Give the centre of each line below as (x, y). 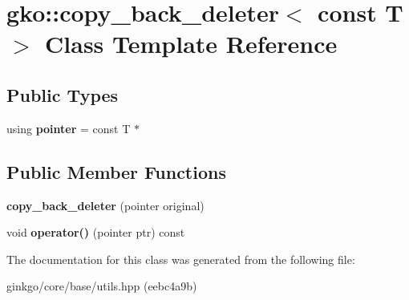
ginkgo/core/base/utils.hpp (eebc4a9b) (102, 286)
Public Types (63, 94)
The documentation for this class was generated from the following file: (181, 259)
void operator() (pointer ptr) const (96, 232)
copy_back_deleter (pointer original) (105, 205)
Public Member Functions (116, 171)
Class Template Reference (191, 44)
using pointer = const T (69, 128)
